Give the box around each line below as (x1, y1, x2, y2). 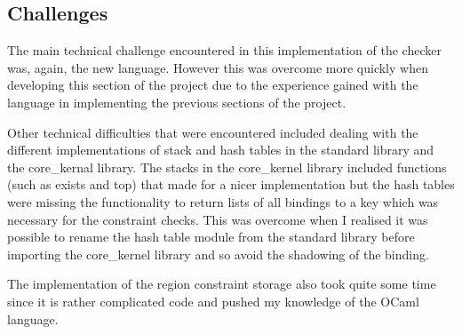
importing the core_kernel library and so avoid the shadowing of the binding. (7, 244, 429, 263)
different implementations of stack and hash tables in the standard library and (7, 140, 434, 159)
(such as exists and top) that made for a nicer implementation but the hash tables (7, 175, 455, 194)
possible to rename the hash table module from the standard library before (7, 227, 415, 246)
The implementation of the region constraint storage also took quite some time (7, 274, 436, 293)
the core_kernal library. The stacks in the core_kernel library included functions (7, 157, 447, 176)
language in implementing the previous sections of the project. (7, 92, 346, 111)
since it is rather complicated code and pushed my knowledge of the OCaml (7, 291, 419, 310)
